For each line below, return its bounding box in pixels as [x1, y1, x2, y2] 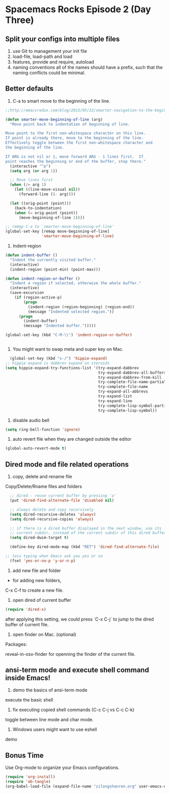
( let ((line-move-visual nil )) [14, 187, 80, 192]
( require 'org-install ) [5, 774, 56, 780]
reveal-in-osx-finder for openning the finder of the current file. [5, 651, 136, 657]
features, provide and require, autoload [12, 59, 95, 65]
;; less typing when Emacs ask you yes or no [5, 554, 103, 559]
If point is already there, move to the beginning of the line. [5, 136, 144, 141]
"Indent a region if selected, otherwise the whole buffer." [10, 281, 142, 286]
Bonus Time [5, 751, 44, 759]
